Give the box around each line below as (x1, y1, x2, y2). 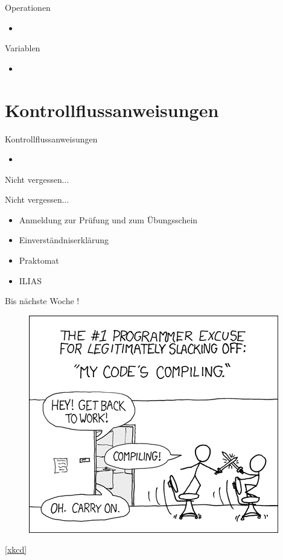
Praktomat (19, 254, 59, 267)
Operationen (5, 1, 51, 13)
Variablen (5, 42, 40, 54)
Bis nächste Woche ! (5, 294, 80, 307)
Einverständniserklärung (19, 234, 109, 246)
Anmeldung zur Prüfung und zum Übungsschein (19, 213, 198, 226)
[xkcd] (5, 543, 27, 556)
